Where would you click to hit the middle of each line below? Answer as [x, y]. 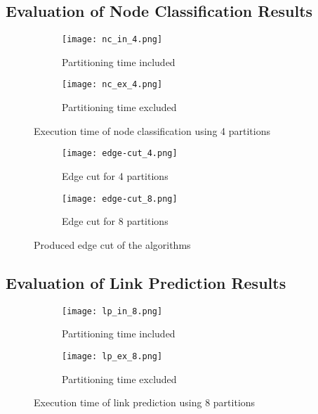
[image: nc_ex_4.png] [112, 85]
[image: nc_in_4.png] [112, 40]
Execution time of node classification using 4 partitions [152, 130]
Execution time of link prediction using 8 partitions [145, 402]
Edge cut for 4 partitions [115, 175]
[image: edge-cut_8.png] [120, 199]
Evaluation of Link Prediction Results [146, 282]
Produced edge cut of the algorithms [112, 244]
